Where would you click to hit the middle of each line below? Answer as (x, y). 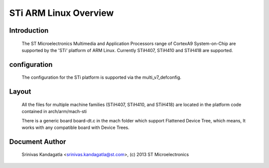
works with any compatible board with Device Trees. (75, 127)
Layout (20, 92)
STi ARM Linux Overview (62, 13)
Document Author (38, 141)
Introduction (29, 30)
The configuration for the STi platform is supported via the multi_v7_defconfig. (101, 77)
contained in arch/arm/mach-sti (54, 112)
